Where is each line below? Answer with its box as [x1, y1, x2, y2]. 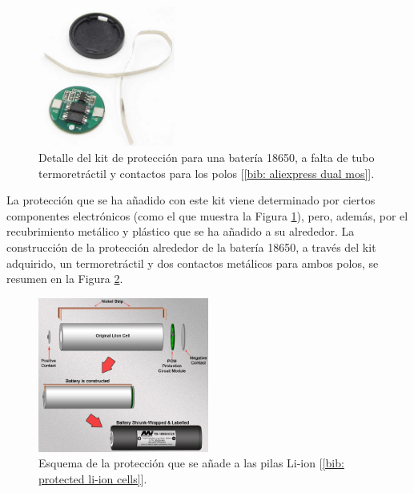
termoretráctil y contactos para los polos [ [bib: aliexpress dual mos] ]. [38, 164, 375, 181]
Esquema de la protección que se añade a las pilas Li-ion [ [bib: [38, 455, 344, 471]
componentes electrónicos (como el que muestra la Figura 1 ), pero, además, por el [6, 207, 408, 224]
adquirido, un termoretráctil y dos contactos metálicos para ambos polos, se [6, 254, 379, 271]
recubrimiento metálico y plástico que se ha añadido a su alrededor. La [6, 223, 355, 240]
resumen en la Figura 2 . [6, 270, 123, 287]
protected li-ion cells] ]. [38, 470, 147, 487]
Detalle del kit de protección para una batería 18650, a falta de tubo [38, 149, 375, 166]
